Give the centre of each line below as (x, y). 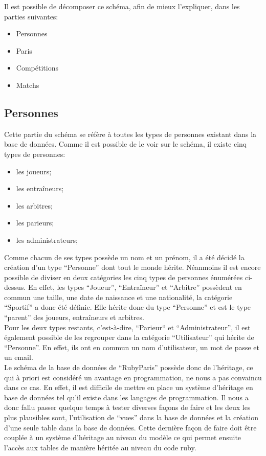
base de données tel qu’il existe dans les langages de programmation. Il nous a (126, 397)
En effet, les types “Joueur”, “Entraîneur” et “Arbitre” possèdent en (135, 287)
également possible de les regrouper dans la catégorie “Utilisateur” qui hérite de (129, 337)
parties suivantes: (31, 16)
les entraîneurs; (40, 188)
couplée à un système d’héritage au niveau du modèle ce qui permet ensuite (123, 437)
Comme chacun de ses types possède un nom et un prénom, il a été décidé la (124, 257)
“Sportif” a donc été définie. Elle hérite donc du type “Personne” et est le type (128, 307)
